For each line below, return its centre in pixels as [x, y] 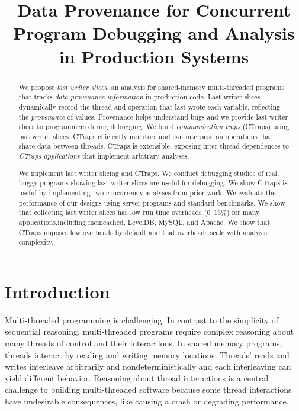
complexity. [36, 242]
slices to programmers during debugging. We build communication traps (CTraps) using [154, 126]
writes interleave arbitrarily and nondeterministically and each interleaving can [148, 366]
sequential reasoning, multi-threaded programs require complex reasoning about [149, 331]
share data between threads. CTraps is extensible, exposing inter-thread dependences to [154, 146]
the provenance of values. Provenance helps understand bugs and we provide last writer [153, 116]
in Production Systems [154, 56]
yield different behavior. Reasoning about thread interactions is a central [137, 378]
